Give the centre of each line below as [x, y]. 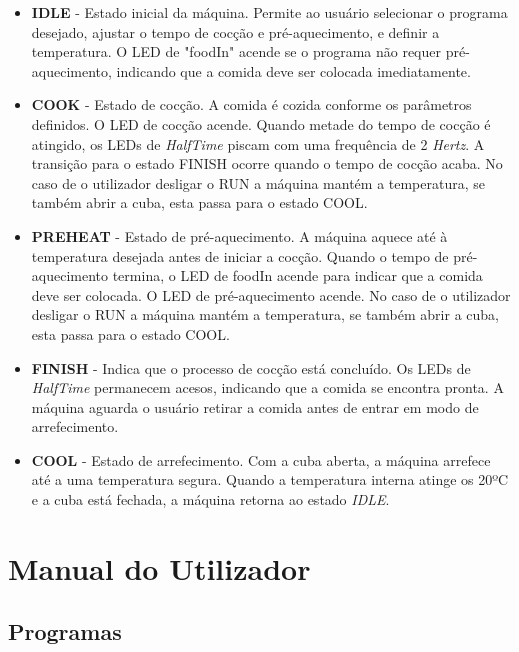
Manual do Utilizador [159, 567]
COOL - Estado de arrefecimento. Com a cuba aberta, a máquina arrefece [261, 459]
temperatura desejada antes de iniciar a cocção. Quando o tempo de [240, 255]
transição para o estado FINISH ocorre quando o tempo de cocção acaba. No [267, 163]
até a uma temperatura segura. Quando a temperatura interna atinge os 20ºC [270, 479]
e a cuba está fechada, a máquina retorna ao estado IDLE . [210, 499]
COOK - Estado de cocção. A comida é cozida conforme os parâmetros [251, 104]
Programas [65, 631]
